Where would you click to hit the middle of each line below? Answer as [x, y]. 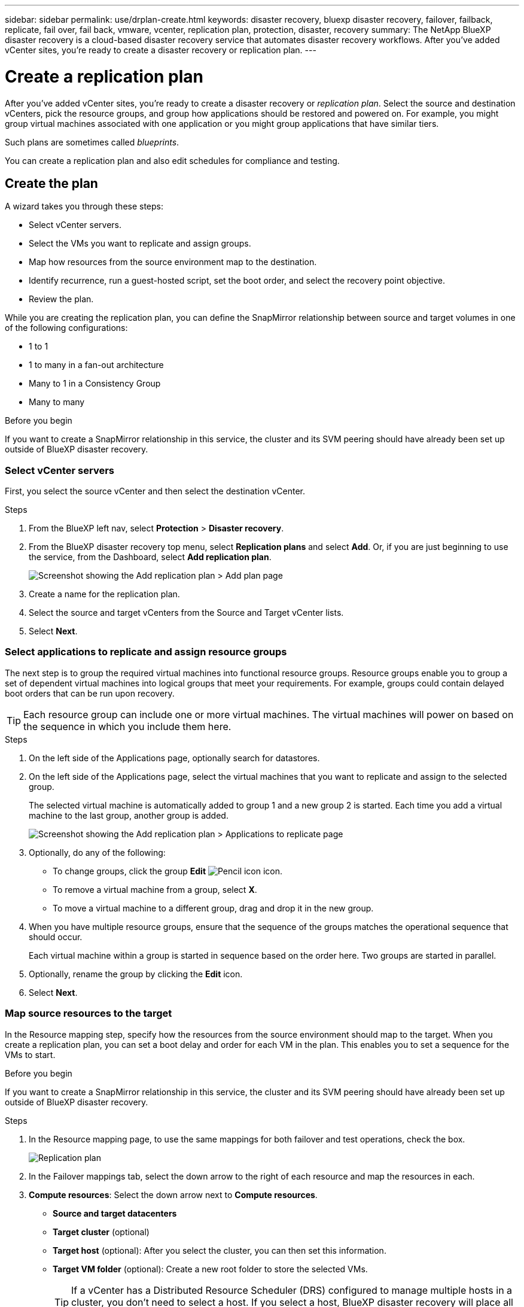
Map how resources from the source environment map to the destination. [173, 262]
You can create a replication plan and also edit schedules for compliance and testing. [172, 160]
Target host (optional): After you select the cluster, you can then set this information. [220, 1250]
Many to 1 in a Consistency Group [95, 384]
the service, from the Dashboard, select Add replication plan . [150, 557]
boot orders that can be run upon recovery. [90, 693]
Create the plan [51, 183]
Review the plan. [61, 299]
